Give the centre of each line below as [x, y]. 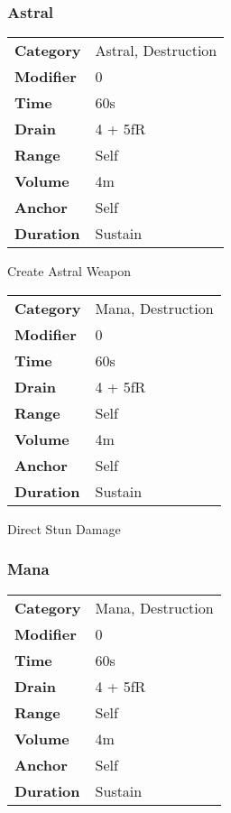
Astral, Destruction [156, 51]
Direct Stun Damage [64, 528]
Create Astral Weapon [69, 271]
